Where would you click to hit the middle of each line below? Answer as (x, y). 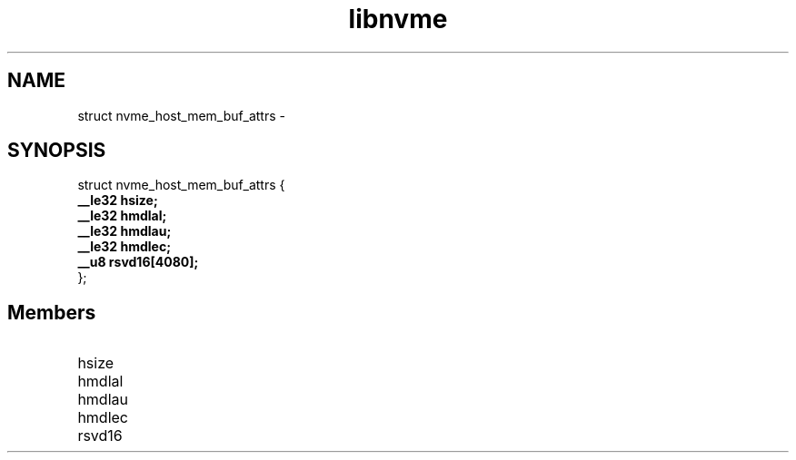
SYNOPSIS (57, 151)
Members (52, 312)
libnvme (398, 19)
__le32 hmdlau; (124, 231)
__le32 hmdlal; (122, 216)
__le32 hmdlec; (124, 247)
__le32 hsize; (118, 201)
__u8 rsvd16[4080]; (138, 262)
